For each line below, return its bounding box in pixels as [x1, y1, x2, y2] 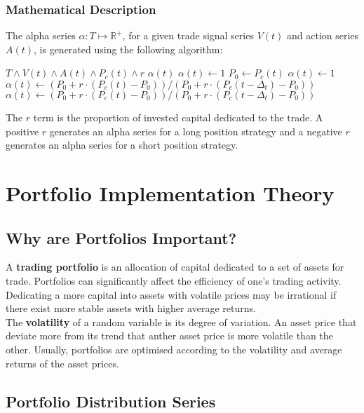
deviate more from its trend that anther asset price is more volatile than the [6, 328, 333, 343]
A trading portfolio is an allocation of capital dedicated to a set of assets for [6, 259, 344, 274]
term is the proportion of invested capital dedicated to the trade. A [33, 110, 323, 124]
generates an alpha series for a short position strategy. [6, 137, 238, 152]
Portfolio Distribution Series [6, 390, 216, 412]
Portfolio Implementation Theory [6, 178, 335, 207]
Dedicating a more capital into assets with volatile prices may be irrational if [6, 287, 337, 302]
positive [6, 123, 39, 138]
